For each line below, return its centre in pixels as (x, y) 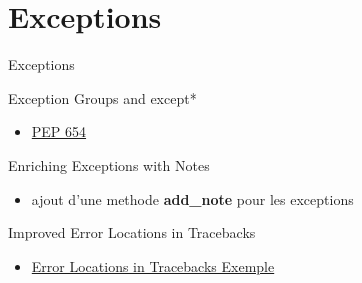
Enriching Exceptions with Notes (109, 164)
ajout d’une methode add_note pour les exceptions (192, 198)
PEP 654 (59, 131)
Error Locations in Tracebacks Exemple (153, 265)
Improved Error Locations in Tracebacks (132, 232)
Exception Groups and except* (102, 97)
